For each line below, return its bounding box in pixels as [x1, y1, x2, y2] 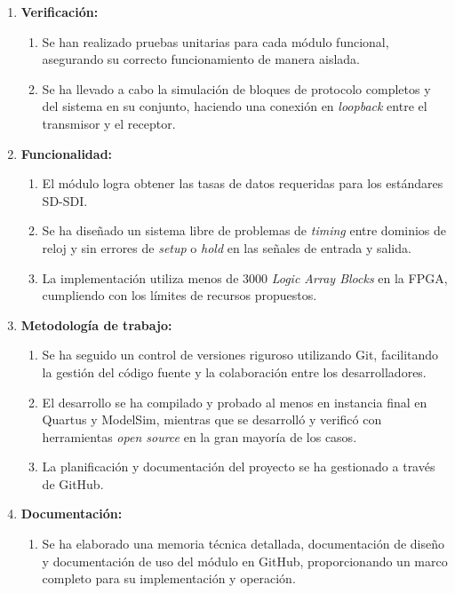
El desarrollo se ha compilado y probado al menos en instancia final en [42, 392, 427, 411]
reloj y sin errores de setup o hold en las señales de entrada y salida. [42, 238, 411, 257]
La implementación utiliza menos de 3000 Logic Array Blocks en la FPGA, [42, 268, 448, 287]
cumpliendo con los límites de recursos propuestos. [42, 286, 317, 304]
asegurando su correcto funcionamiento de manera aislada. [42, 50, 360, 68]
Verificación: [20, 3, 99, 20]
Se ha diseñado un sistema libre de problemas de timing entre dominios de [42, 221, 447, 240]
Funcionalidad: [20, 144, 113, 162]
